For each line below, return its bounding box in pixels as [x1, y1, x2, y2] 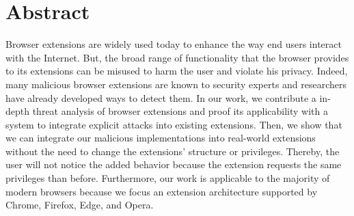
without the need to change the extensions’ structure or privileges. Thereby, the [5, 144, 340, 158]
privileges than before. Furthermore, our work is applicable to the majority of [5, 171, 330, 185]
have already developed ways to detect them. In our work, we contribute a [5, 90, 316, 105]
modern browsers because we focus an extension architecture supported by [5, 184, 318, 198]
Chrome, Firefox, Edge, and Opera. [5, 198, 154, 212]
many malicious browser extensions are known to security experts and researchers [5, 77, 347, 91]
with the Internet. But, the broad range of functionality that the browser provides [5, 50, 349, 64]
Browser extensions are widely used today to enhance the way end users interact [5, 37, 342, 51]
